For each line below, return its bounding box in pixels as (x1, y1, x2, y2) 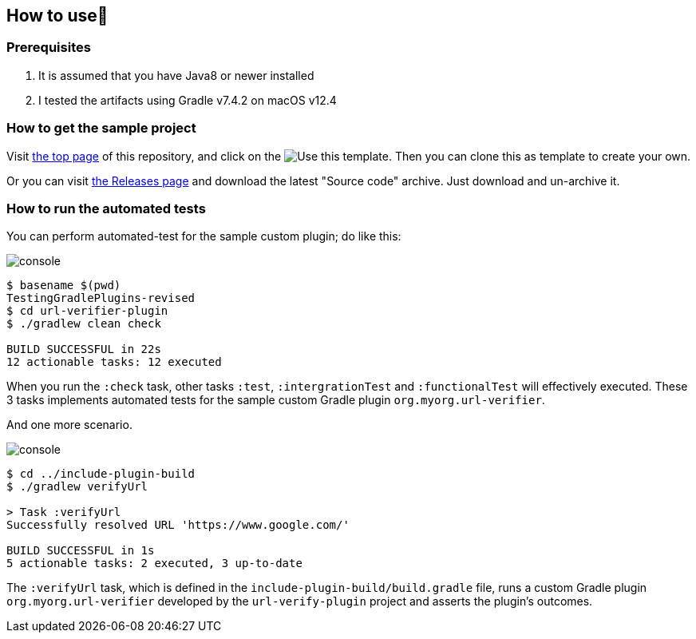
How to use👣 (6, 6, 109, 26)
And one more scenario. (6, 418, 132, 432)
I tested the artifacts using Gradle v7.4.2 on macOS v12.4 (38, 93, 337, 107)
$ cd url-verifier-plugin (6, 304, 168, 318)
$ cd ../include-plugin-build (6, 467, 196, 481)
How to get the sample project (6, 120, 196, 137)
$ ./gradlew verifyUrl (6, 480, 148, 494)
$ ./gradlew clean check (6, 317, 161, 331)
